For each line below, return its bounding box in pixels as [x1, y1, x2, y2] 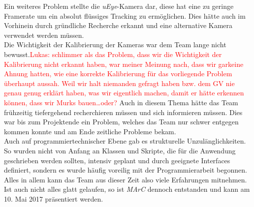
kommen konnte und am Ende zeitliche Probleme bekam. [4, 126, 176, 136]
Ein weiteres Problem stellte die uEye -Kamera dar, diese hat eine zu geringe [4, 1, 234, 11]
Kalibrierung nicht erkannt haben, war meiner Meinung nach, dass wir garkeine [4, 59, 244, 69]
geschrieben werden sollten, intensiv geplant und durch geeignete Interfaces [4, 155, 230, 165]
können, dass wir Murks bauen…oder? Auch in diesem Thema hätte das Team [4, 97, 238, 107]
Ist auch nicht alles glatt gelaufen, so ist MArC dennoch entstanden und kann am [4, 184, 250, 194]
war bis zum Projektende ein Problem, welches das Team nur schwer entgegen [4, 117, 239, 127]
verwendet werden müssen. [4, 30, 84, 40]
